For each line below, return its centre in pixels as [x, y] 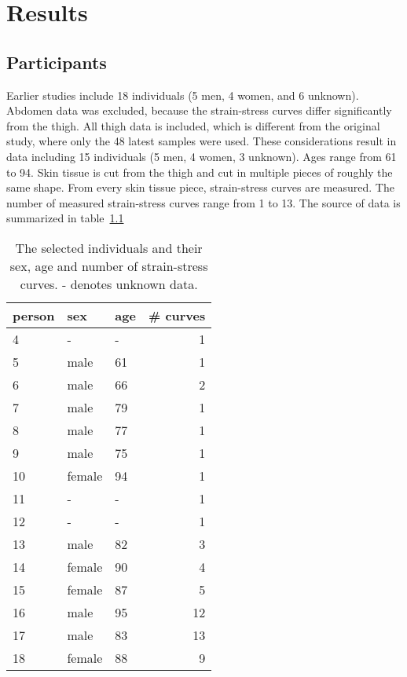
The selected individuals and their [109, 247]
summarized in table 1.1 [65, 218]
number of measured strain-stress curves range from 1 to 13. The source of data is [203, 202]
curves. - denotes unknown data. [109, 284]
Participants [57, 62]
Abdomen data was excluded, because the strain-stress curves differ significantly [199, 110]
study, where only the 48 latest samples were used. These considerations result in [202, 141]
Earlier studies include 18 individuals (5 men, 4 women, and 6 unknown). [183, 95]
